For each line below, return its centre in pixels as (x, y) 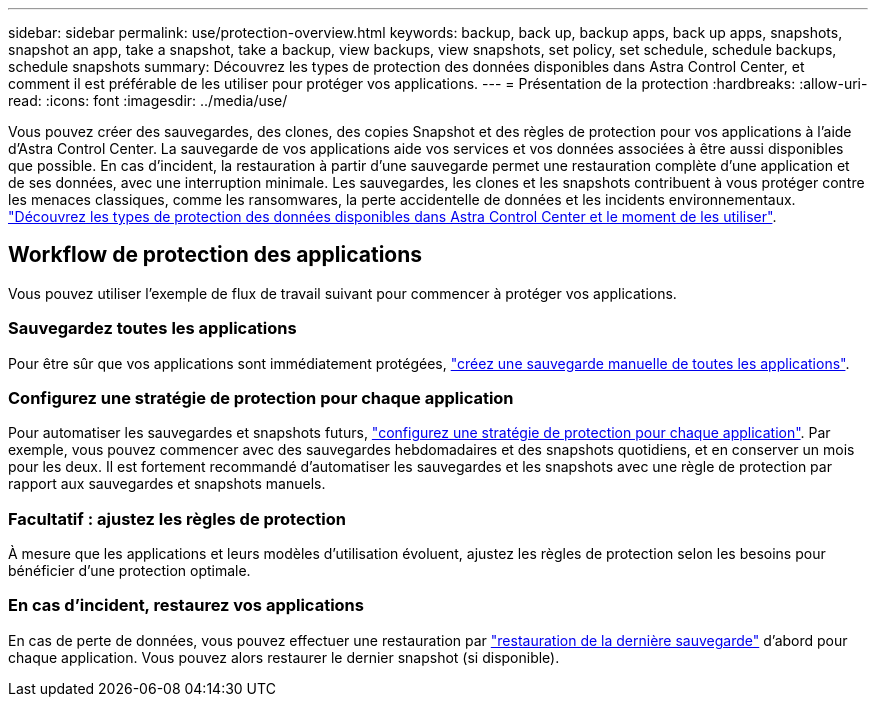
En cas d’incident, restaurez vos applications (186, 605)
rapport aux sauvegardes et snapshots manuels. (167, 484)
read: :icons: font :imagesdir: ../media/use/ (148, 100)
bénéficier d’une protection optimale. (129, 571)
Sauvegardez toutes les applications (152, 328)
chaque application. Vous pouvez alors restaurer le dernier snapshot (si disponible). (284, 657)
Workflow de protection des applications (215, 255)
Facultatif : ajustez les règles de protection (177, 518)
